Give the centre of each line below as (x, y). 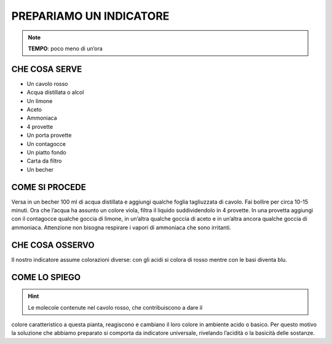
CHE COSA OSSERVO (53, 245)
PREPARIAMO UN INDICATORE (90, 16)
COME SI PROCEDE (49, 187)
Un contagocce (46, 143)
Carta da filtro (44, 161)
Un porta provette (49, 136)
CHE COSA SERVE (47, 69)
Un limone (40, 101)
